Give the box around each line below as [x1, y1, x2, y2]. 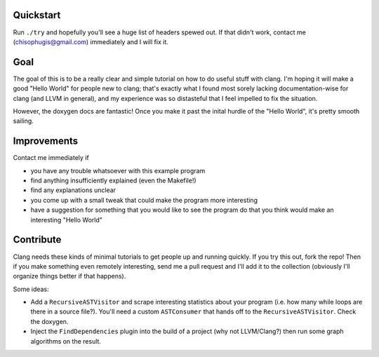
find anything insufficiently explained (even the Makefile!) [30, 176, 197, 185]
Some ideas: [13, 285, 49, 293]
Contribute [13, 234, 62, 245]
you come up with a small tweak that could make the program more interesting [30, 196, 258, 204]
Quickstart [13, 9, 61, 21]
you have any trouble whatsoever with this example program [30, 166, 206, 175]
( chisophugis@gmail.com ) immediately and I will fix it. [13, 37, 168, 46]
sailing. [13, 116, 34, 126]
